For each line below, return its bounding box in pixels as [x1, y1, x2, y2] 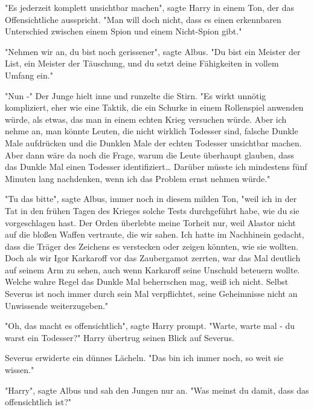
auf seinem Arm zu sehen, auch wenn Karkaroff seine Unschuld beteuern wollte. [5, 263, 300, 276]
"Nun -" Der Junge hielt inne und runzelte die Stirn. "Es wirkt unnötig [5, 89, 266, 102]
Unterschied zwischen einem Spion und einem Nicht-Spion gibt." [5, 25, 242, 37]
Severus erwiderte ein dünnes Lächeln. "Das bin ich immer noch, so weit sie [5, 351, 284, 364]
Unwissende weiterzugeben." [5, 299, 109, 311]
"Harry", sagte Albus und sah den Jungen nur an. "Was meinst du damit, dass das [5, 383, 309, 396]
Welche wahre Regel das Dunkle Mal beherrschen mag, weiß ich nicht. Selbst [5, 275, 289, 288]
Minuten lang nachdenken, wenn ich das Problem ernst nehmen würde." [5, 172, 271, 184]
